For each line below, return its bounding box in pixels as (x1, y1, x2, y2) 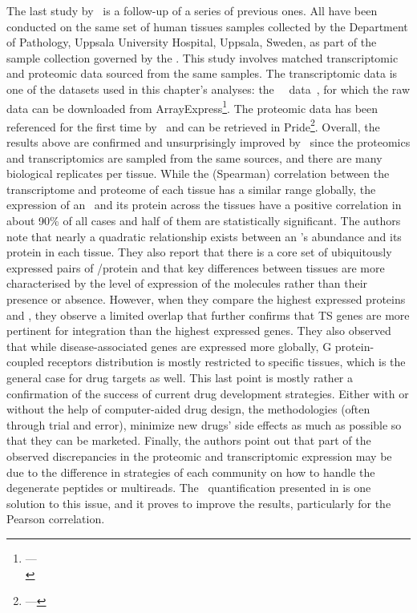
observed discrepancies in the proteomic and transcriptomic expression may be (6, 447, 392, 464)
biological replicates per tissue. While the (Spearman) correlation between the (6, 165, 390, 182)
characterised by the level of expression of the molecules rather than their (6, 275, 368, 292)
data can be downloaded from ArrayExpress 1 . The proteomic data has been (6, 97, 379, 116)
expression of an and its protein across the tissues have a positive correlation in (6, 196, 402, 213)
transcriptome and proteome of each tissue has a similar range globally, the (6, 180, 376, 197)
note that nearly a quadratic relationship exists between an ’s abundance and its (6, 228, 402, 244)
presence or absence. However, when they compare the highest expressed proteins (6, 291, 406, 307)
